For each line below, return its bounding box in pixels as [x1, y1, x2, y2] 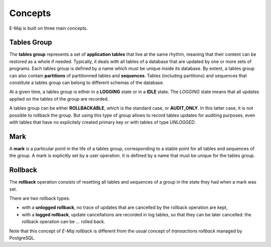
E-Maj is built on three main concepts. [9, 25, 88, 31]
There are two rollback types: [9, 195, 70, 201]
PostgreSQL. [9, 234, 36, 241]
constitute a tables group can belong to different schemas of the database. [9, 79, 164, 86]
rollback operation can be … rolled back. [22, 219, 105, 225]
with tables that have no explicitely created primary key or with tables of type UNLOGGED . [9, 119, 196, 125]
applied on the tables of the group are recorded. [9, 96, 109, 102]
